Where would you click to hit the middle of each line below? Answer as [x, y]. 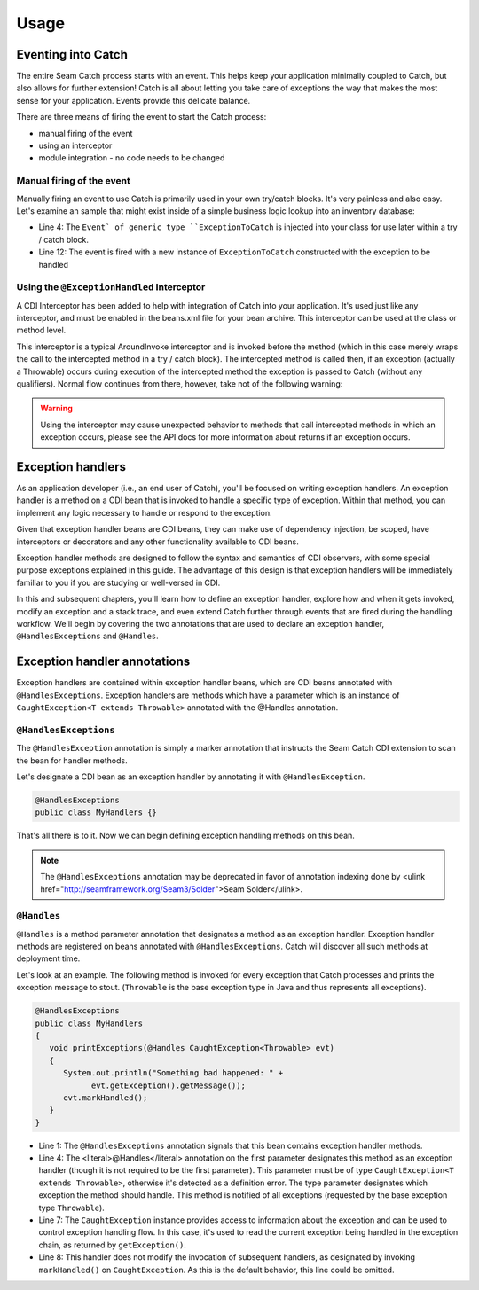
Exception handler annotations [103, 662]
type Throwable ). [72, 1208]
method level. [41, 330]
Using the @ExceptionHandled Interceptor [111, 287]
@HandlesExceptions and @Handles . [87, 636]
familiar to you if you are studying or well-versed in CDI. [118, 582]
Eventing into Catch [72, 55]
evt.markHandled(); [106, 1098]
